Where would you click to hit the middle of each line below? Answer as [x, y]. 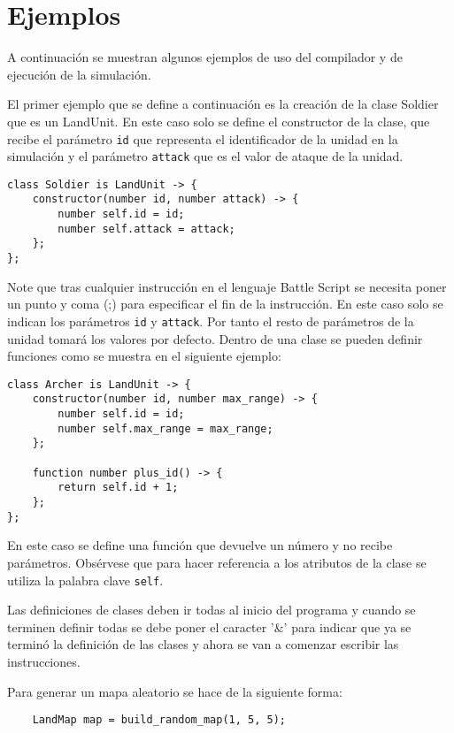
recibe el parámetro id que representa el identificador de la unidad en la [203, 138]
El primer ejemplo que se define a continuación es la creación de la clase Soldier [223, 104]
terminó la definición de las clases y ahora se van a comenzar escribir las [203, 644]
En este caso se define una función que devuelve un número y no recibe [200, 545]
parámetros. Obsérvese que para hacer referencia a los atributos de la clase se [217, 562]
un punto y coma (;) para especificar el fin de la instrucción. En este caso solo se [225, 304]
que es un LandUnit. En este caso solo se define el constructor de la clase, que [219, 121]
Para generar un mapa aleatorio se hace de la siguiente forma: [175, 691]
